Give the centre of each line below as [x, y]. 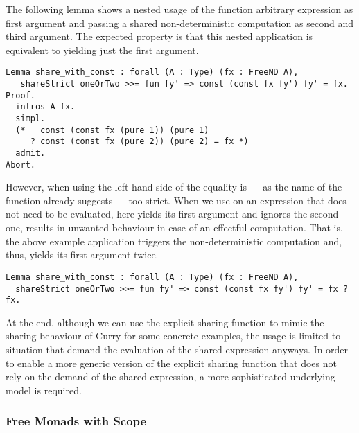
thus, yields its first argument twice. [82, 255]
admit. [30, 153]
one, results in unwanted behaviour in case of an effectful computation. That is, [174, 228]
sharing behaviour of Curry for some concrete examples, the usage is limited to [173, 336]
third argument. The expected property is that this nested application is [159, 36]
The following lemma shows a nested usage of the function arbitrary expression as [179, 9]
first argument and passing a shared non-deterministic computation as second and [179, 23]
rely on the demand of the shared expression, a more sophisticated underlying [170, 377]
